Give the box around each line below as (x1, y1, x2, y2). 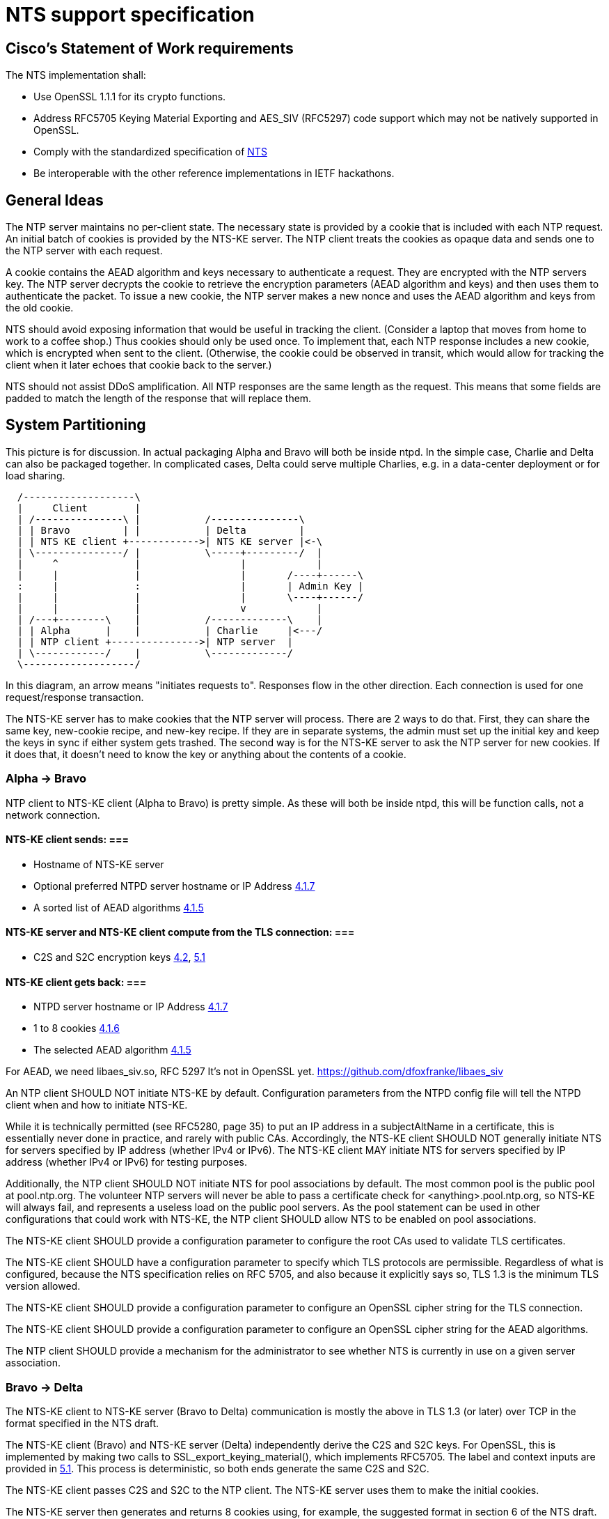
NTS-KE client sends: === (6, 833, 129, 846)
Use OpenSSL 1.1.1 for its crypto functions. (33, 91, 226, 103)
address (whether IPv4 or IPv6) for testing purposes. (6, 1156, 248, 1169)
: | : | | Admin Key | (17, 580, 364, 592)
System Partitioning (6, 416, 146, 434)
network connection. (6, 808, 100, 821)
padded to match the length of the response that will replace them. (6, 392, 312, 405)
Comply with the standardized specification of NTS (33, 146, 267, 158)
